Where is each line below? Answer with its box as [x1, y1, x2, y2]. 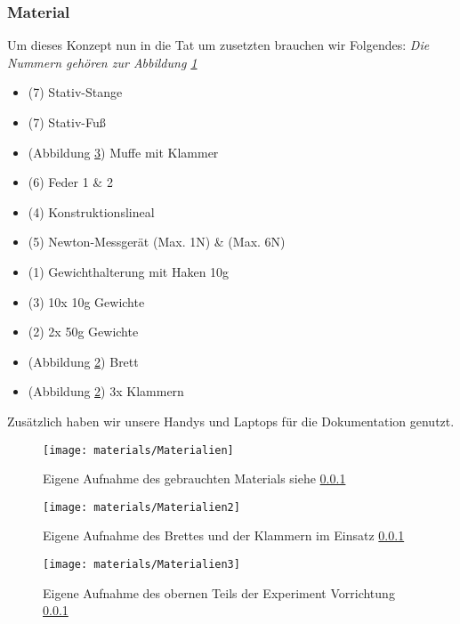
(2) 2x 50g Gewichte [28, 322, 139, 341]
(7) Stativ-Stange [28, 83, 123, 101]
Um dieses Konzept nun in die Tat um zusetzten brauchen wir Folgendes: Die [7, 36, 430, 54]
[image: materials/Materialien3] [43, 558, 240, 571]
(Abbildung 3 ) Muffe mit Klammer [28, 142, 219, 161]
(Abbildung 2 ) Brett [28, 352, 139, 370]
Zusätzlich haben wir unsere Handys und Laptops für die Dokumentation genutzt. [7, 411, 455, 430]
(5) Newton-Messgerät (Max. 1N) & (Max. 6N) [28, 232, 286, 251]
